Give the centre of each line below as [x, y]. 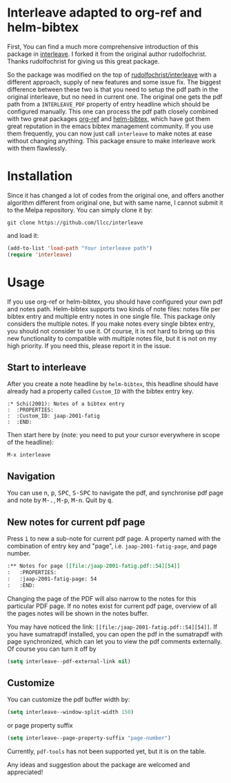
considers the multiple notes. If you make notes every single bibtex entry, [111, 324]
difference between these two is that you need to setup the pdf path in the [113, 89]
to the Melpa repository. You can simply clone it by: [80, 210]
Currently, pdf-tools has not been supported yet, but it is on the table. [107, 751]
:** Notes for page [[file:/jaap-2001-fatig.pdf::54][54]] [94, 566]
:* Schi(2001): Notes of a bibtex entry [66, 404]
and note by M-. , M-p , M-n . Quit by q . [60, 500]
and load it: [23, 235]
